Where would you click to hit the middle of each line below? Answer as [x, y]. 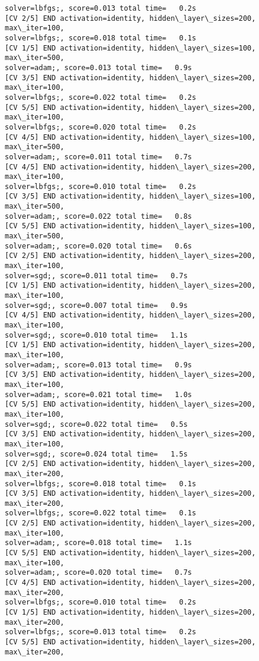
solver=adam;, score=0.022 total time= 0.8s [98, 216]
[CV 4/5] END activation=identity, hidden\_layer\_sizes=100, [130, 137]
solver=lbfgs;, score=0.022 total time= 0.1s [101, 513]
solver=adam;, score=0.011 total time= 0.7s [98, 157]
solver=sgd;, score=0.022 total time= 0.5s [96, 424]
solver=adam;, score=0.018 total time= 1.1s [98, 543]
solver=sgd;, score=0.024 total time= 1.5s [96, 454]
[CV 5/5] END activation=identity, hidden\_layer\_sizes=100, [130, 226]
